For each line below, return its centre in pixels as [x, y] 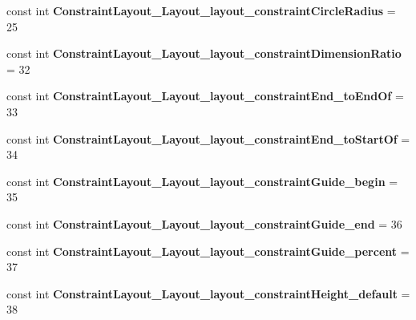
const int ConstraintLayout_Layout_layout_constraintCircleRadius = [201, 10]
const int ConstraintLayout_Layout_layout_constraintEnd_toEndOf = [205, 96]
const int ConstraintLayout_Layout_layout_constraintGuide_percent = [208, 251]
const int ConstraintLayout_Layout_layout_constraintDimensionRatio [204, 53]
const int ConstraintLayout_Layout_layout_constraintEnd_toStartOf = [208, 138]
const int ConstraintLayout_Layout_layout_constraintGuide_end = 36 [204, 223]
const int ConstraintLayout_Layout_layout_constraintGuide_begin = [202, 181]
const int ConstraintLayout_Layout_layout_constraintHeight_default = [208, 293]
